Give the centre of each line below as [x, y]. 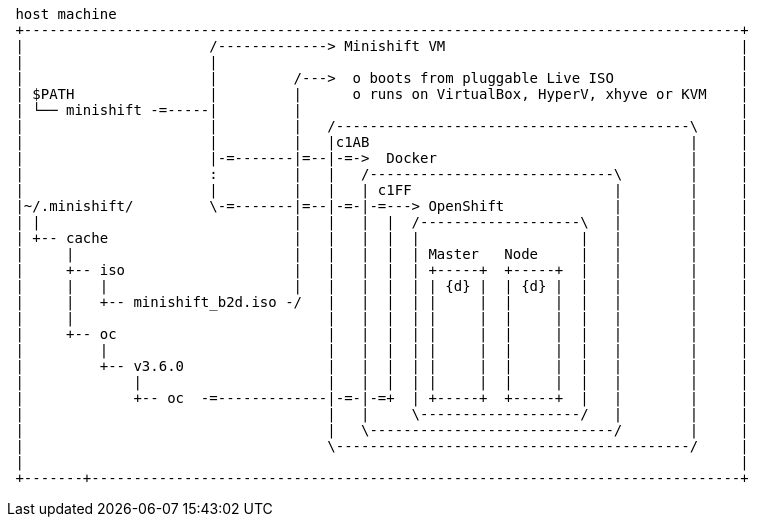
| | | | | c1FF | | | [382, 190]
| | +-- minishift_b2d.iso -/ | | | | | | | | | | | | [382, 302]
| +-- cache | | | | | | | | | [382, 238]
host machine [66, 14]
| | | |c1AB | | [382, 142]
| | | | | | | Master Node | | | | [382, 254]
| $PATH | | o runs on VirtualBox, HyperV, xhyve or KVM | [382, 94]
